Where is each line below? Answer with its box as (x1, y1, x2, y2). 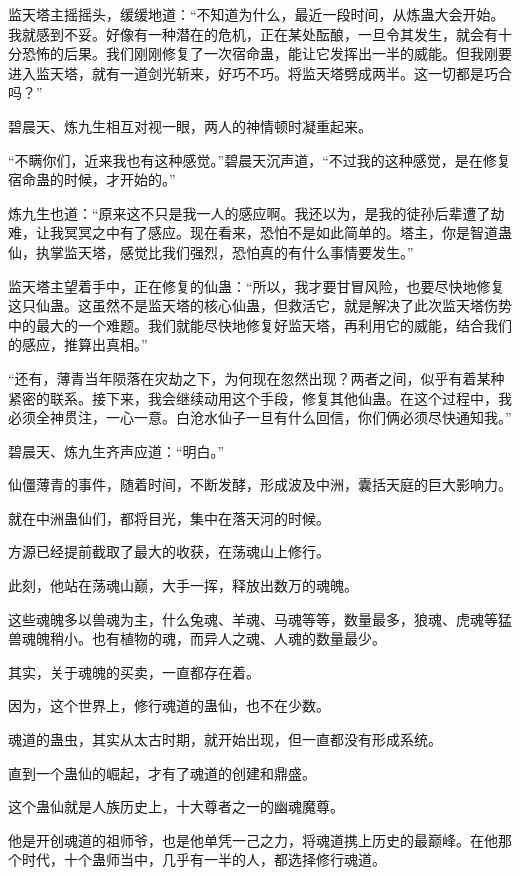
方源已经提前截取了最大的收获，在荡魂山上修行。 (8, 541, 330, 562)
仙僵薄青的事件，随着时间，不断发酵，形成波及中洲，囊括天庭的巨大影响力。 (8, 474, 512, 495)
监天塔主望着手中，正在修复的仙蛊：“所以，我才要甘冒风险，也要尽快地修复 (8, 275, 505, 296)
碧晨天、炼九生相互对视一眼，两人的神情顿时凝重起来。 (8, 115, 372, 136)
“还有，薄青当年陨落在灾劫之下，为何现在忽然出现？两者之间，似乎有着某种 (8, 367, 505, 388)
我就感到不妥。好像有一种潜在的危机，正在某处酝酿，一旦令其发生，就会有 (8, 23, 498, 44)
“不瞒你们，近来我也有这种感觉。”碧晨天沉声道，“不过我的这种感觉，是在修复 (8, 149, 511, 170)
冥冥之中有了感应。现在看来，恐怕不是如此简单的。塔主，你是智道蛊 (63, 222, 512, 243)
